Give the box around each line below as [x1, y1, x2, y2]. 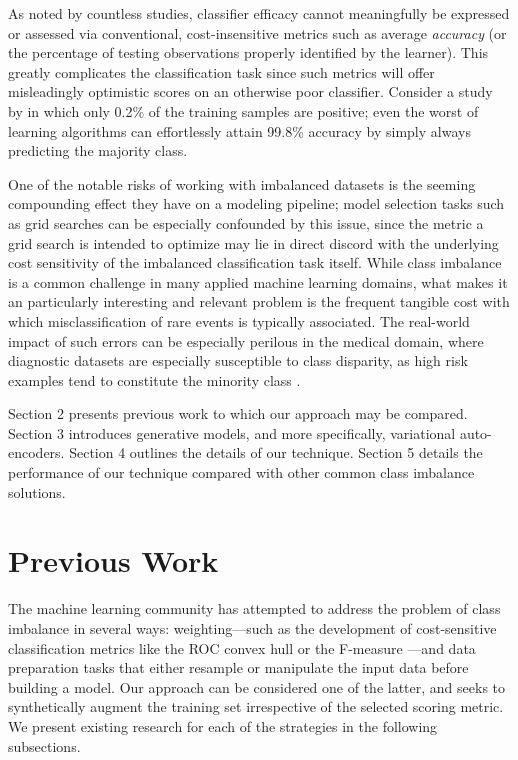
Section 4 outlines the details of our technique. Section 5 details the [69, 442, 483, 463]
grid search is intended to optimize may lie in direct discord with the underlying [8, 232, 499, 253]
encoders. [8, 442, 65, 463]
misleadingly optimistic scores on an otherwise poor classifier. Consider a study [8, 81, 493, 102]
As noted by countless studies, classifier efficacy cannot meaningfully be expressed [8, 3, 510, 23]
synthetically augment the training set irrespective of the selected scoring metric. [8, 696, 504, 717]
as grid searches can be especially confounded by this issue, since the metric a [8, 212, 484, 233]
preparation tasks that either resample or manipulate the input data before [8, 657, 469, 678]
